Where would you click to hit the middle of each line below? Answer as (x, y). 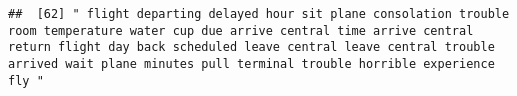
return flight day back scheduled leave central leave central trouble (251, 47)
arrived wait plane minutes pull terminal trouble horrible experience (251, 63)
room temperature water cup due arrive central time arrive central (241, 30)
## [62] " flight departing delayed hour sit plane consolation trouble (259, 14)
